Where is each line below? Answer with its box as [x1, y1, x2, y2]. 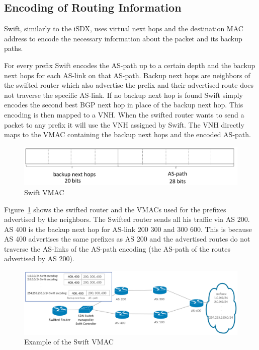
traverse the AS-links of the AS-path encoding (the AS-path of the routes [4, 243, 230, 254]
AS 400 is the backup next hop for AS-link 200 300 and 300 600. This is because [4, 223, 252, 234]
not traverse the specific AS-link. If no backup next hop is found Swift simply [4, 89, 243, 100]
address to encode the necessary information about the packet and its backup [4, 33, 242, 43]
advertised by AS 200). [4, 253, 74, 264]
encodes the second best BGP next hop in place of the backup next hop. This [4, 99, 243, 110]
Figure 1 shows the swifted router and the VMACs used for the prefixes [4, 204, 226, 214]
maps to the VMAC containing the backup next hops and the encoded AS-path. [4, 129, 251, 140]
